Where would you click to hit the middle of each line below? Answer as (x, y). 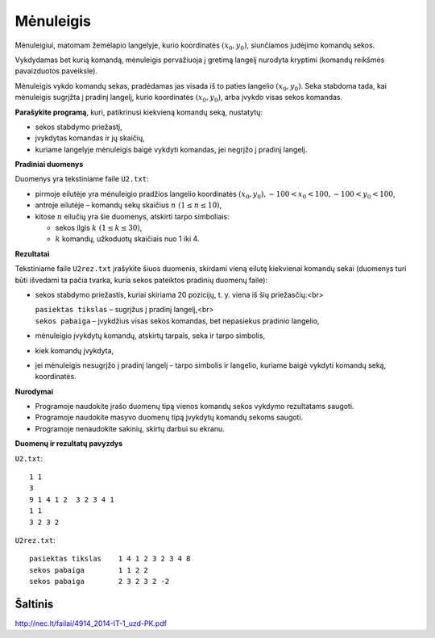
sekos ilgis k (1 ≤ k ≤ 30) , (99, 228)
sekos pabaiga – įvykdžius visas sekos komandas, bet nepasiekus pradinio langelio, (177, 321)
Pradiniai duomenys (49, 165)
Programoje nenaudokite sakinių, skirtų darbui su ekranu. (130, 428)
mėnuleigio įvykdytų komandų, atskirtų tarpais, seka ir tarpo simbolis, (150, 336)
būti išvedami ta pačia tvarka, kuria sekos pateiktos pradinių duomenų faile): (141, 280)
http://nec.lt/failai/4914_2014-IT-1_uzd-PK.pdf (91, 623)
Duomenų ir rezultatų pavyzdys (69, 444)
